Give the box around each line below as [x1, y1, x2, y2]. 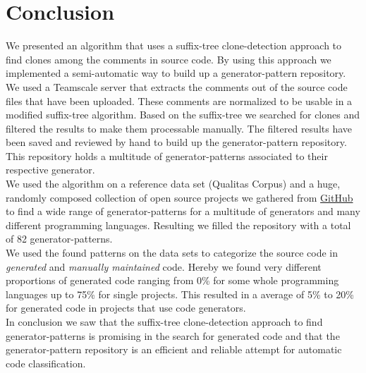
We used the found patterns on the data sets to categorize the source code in [6, 245, 338, 260]
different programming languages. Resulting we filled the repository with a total [6, 217, 351, 232]
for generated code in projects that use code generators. [6, 300, 246, 315]
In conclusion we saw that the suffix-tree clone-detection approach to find [6, 314, 323, 329]
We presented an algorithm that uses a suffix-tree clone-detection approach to [6, 38, 342, 53]
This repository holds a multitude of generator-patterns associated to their [6, 148, 328, 163]
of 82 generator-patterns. [6, 231, 113, 246]
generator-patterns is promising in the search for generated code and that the [6, 328, 340, 343]
